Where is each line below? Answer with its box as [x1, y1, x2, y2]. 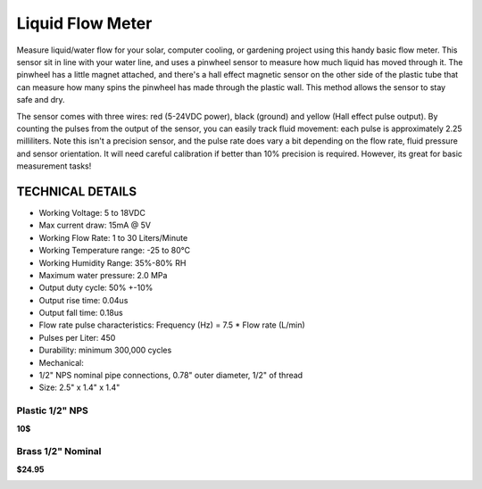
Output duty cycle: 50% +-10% [38, 282, 154, 294]
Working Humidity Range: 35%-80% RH [38, 257, 187, 268]
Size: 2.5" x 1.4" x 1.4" [38, 382, 120, 393]
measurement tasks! [16, 161, 92, 171]
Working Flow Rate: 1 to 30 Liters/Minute [38, 232, 188, 243]
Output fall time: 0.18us [38, 308, 124, 319]
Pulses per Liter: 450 [38, 332, 116, 343]
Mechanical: [38, 357, 85, 368]
